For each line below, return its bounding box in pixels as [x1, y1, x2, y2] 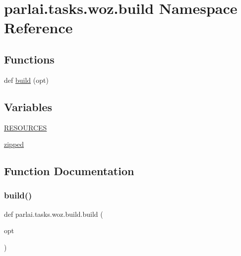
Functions [4, 51, 55, 66]
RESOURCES [4, 122, 47, 132]
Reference [4, 17, 73, 38]
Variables [4, 99, 53, 114]
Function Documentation [4, 163, 134, 179]
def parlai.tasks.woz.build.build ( [4, 208, 103, 219]
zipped [4, 139, 24, 149]
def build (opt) [4, 74, 49, 85]
